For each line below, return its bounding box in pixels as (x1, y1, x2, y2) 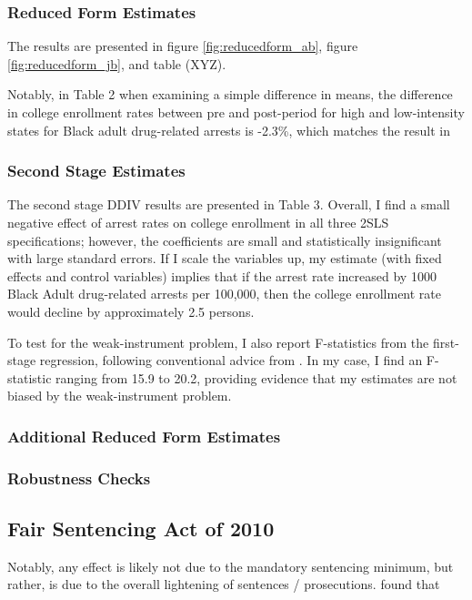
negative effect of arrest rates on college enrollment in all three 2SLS (7, 213, 389, 231)
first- (432, 332, 459, 351)
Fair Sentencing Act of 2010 (7, 514, 275, 543)
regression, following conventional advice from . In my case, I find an (39, 351, 423, 370)
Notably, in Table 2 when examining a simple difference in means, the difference (7, 85, 453, 104)
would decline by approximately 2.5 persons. (7, 301, 255, 320)
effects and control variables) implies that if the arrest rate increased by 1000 (7, 266, 437, 285)
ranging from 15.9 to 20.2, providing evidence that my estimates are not (55, 368, 457, 387)
